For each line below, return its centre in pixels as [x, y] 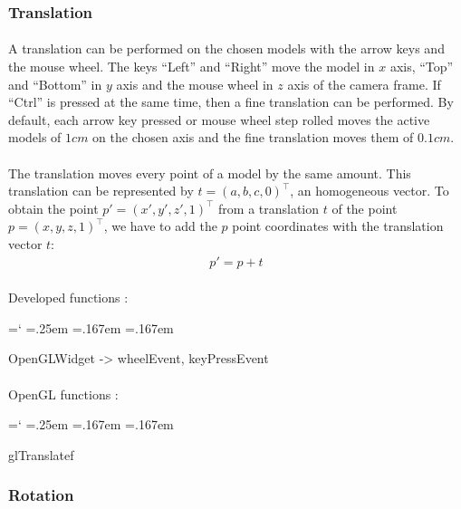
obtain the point [53, 208]
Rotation [41, 495]
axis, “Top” [422, 67]
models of [35, 137]
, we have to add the [160, 226]
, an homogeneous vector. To [370, 191]
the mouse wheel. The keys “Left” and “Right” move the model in [192, 67]
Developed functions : [68, 298]
